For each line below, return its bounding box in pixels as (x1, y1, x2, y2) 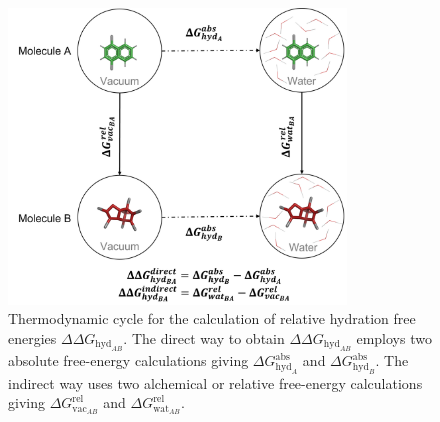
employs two (356, 327, 432, 348)
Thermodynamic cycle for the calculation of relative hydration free (8, 308, 416, 329)
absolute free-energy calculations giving (8, 350, 249, 371)
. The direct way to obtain (123, 327, 285, 348)
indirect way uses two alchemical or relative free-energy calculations (8, 372, 423, 393)
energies (8, 327, 57, 348)
